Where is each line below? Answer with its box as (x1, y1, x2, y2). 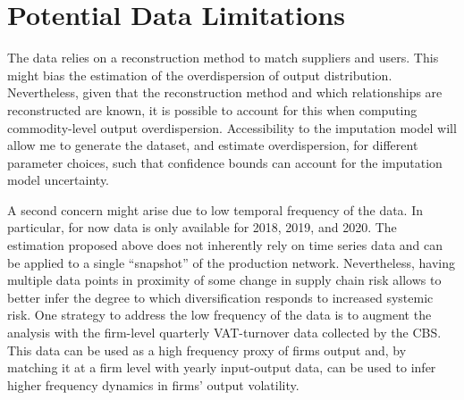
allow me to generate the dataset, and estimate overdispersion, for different (7, 136, 418, 154)
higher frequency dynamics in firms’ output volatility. (7, 375, 299, 394)
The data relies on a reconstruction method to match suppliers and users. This (7, 48, 439, 67)
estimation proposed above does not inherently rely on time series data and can (7, 236, 443, 254)
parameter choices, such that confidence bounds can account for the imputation (7, 153, 443, 171)
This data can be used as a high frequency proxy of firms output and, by (7, 340, 407, 359)
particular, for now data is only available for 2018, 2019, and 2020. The (7, 218, 397, 237)
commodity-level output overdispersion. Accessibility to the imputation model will (7, 118, 457, 137)
